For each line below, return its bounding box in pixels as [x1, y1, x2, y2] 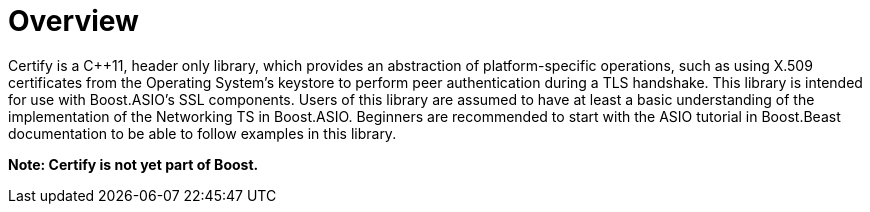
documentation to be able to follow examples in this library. [8, 124, 397, 142]
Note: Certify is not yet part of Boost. [8, 155, 259, 173]
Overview [8, 4, 139, 38]
